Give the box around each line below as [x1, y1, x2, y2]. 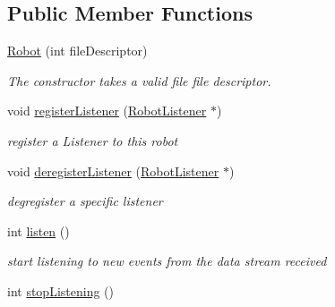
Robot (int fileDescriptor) [7, 41, 148, 60]
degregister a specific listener [7, 192, 163, 210]
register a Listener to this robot [7, 131, 178, 149]
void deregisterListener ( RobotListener [7, 161, 219, 180]
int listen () [7, 221, 70, 240]
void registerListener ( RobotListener [7, 101, 207, 120]
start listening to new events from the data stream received [7, 252, 327, 270]
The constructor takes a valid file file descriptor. [7, 71, 271, 90]
